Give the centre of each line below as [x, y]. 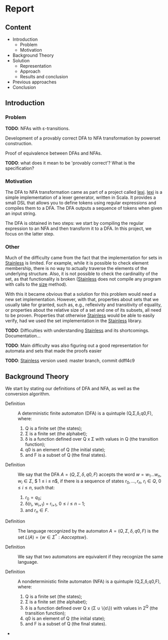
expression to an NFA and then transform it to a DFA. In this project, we [78, 228]
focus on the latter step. [30, 233]
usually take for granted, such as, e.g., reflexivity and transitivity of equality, [83, 305]
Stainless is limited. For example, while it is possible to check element [77, 263]
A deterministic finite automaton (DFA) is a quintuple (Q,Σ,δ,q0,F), [85, 413]
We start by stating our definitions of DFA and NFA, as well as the [72, 389]
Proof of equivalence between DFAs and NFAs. [53, 153]
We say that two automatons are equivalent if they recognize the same [91, 556]
